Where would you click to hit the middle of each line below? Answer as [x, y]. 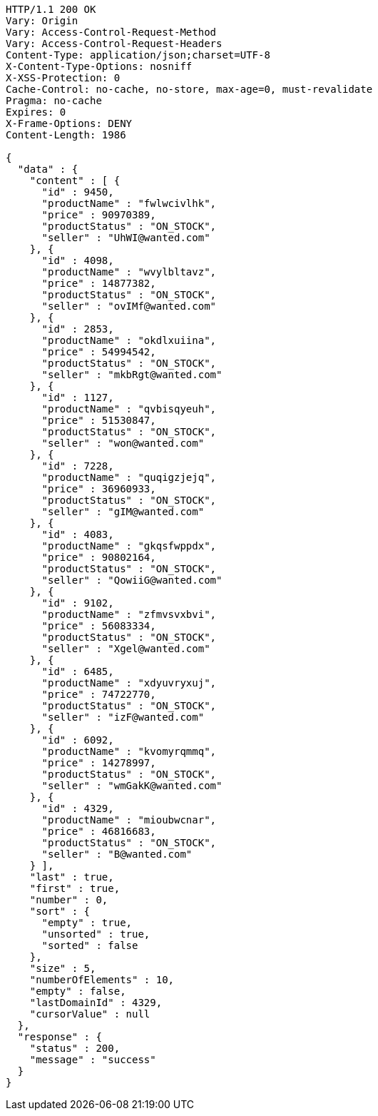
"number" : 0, [69, 900]
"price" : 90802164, [99, 557]
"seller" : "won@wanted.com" [123, 443]
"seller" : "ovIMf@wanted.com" [129, 306]
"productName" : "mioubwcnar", [129, 820]
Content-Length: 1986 [66, 135]
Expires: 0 [36, 112]
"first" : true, [75, 888]
